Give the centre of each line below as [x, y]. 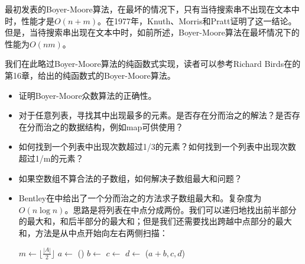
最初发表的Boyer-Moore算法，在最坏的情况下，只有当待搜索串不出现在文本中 [152, 9]
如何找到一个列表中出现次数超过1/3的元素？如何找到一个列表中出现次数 [157, 147]
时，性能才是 [30, 20]
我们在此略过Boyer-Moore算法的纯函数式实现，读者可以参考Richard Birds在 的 [153, 64]
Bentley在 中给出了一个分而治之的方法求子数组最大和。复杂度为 [140, 198]
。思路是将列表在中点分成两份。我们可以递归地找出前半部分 [181, 209]
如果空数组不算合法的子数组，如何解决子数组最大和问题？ [130, 178]
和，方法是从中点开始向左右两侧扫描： [93, 232]
